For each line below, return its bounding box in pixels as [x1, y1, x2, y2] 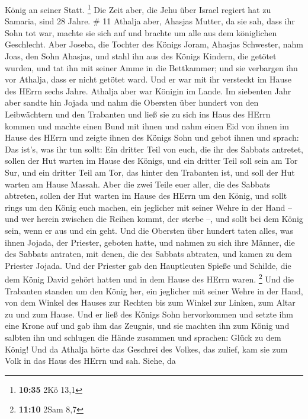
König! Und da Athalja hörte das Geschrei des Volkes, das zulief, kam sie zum [5, 342, 288, 355]
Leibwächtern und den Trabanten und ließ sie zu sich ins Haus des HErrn [5, 108, 271, 120]
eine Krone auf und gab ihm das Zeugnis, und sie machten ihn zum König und [5, 319, 290, 332]
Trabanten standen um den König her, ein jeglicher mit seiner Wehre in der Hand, [5, 284, 303, 297]
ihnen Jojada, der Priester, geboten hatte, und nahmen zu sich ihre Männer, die [5, 236, 295, 248]
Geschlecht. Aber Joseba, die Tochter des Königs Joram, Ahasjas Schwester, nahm [5, 38, 303, 50]
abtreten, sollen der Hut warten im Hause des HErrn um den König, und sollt [5, 189, 287, 202]
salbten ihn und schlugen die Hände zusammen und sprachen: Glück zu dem [5, 331, 281, 343]
